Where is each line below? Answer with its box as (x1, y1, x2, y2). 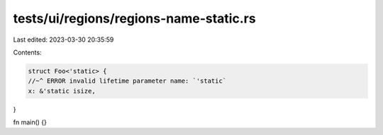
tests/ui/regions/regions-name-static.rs (13, 11, 256, 26)
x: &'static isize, (28, 87, 96, 95)
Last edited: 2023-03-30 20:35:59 (13, 35, 114, 44)
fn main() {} (13, 118, 48, 127)
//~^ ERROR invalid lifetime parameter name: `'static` (28, 77, 227, 85)
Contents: (13, 48, 42, 57)
